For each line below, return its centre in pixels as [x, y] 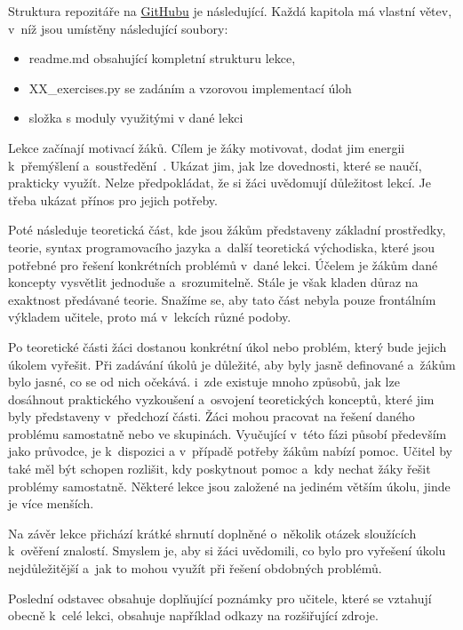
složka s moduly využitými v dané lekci [136, 118]
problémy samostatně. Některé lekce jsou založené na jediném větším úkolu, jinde [229, 486]
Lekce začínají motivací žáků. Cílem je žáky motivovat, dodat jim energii [207, 147]
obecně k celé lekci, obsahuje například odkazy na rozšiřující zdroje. [193, 615]
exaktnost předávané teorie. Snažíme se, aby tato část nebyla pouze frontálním [222, 299]
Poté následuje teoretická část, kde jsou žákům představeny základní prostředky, [227, 230]
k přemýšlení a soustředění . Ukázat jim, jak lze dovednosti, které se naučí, [215, 165]
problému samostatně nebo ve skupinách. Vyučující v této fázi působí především [228, 433]
